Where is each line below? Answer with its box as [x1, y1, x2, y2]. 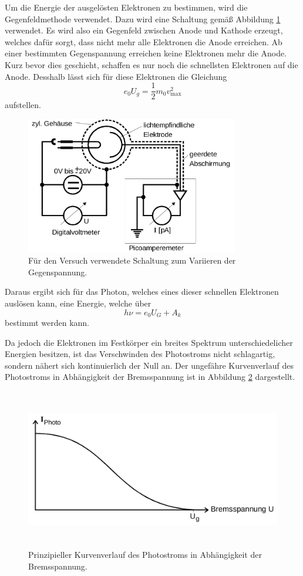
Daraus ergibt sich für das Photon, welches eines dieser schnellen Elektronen [5, 285, 279, 298]
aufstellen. [5, 99, 41, 111]
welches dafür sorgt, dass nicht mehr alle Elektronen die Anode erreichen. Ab [5, 35, 282, 48]
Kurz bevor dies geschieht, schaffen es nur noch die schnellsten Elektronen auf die [5, 58, 298, 70]
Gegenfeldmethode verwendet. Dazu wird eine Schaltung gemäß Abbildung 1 [5, 12, 281, 25]
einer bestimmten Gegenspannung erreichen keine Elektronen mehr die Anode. [5, 47, 287, 59]
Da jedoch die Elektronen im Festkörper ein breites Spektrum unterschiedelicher [5, 336, 293, 348]
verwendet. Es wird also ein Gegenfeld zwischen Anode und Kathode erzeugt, [5, 24, 283, 36]
